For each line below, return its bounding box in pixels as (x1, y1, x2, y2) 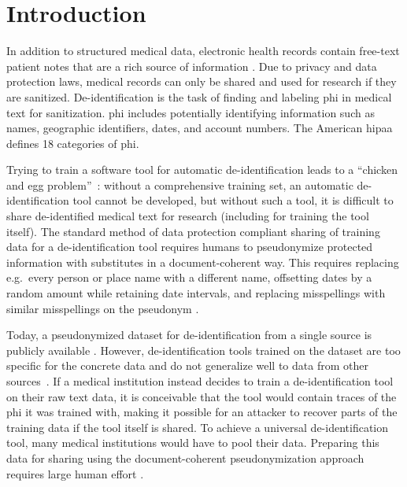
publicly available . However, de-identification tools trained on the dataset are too (6, 341, 401, 358)
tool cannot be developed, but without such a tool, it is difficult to (72, 192, 394, 208)
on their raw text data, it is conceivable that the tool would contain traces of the (6, 388, 397, 404)
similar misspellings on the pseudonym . (6, 300, 199, 316)
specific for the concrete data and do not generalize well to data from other (6, 357, 368, 374)
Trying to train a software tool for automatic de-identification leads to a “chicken (6, 161, 398, 178)
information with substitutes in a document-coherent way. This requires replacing (6, 253, 399, 270)
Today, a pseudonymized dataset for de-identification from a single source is (6, 327, 372, 343)
